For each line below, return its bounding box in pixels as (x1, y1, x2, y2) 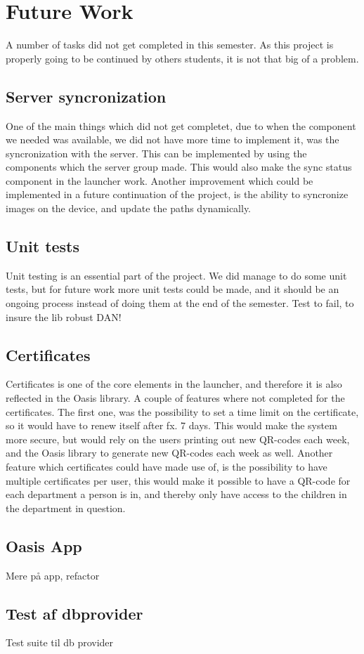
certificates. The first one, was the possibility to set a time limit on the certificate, (6, 404, 359, 419)
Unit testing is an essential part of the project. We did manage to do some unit (6, 268, 347, 282)
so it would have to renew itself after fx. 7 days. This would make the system (6, 418, 337, 433)
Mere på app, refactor (6, 568, 100, 582)
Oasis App (6, 535, 82, 556)
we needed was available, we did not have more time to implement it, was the (6, 132, 339, 147)
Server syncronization (6, 85, 167, 107)
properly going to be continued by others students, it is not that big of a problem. (6, 51, 359, 65)
